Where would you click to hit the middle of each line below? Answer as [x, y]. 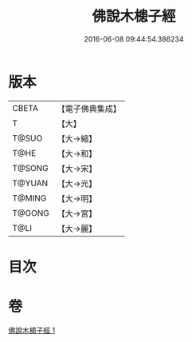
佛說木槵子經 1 [32, 330]
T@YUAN [30, 183]
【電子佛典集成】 [89, 109]
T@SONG [31, 168]
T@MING [29, 198]
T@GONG [31, 213]
